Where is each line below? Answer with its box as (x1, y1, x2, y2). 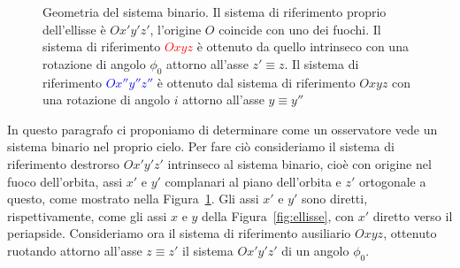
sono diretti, (302, 189, 368, 208)
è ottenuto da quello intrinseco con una (196, 37, 409, 56)
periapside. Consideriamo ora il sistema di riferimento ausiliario (7, 224, 351, 242)
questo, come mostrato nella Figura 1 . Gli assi (7, 189, 259, 208)
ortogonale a (359, 172, 426, 190)
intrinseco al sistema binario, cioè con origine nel (167, 154, 432, 172)
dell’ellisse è (42, 19, 106, 38)
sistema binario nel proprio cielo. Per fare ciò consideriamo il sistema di (7, 137, 395, 156)
